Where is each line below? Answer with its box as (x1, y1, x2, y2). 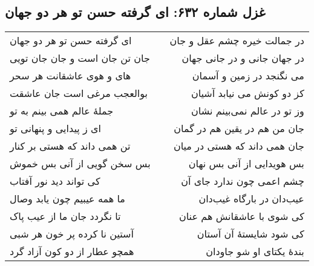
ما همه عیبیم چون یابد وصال (10, 191, 125, 206)
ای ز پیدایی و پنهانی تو (10, 121, 102, 136)
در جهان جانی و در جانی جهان (182, 51, 304, 65)
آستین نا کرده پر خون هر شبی (10, 227, 134, 241)
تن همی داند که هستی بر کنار (10, 139, 131, 153)
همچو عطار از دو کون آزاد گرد (10, 244, 134, 259)
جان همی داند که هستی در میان (173, 139, 304, 153)
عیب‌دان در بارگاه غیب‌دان (198, 191, 304, 206)
